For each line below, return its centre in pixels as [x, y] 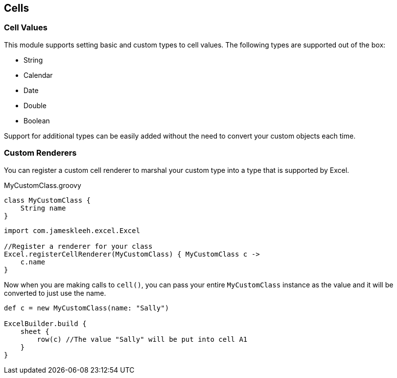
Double [35, 105]
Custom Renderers [40, 153]
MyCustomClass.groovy [43, 185]
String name [43, 208]
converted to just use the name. [55, 293]
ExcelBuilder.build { [45, 323]
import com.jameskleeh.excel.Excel [72, 230]
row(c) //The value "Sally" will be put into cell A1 [142, 339]
